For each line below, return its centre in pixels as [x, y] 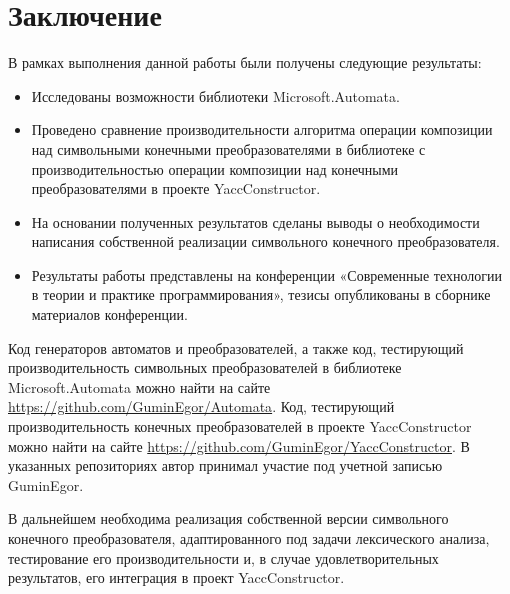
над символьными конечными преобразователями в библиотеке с [228, 148]
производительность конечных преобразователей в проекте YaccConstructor [240, 426]
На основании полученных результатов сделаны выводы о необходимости [255, 221]
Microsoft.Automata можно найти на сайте [139, 386]
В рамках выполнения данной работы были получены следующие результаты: [245, 62]
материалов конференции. [109, 314]
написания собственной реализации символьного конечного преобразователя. [265, 241]
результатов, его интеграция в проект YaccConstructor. [176, 577]
